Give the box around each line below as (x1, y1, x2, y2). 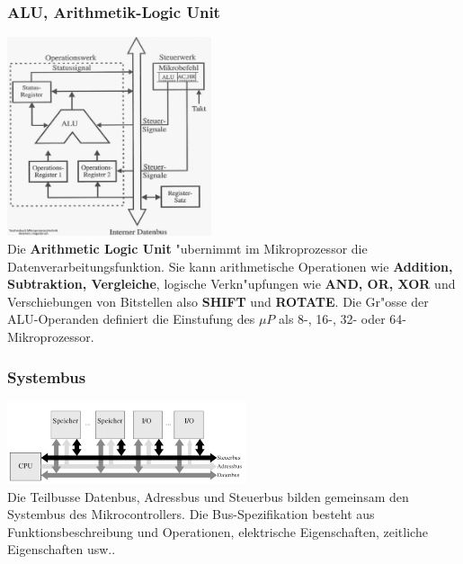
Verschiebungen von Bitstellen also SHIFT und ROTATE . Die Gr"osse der (7, 291, 429, 310)
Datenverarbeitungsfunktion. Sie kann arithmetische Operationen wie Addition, (7, 256, 453, 275)
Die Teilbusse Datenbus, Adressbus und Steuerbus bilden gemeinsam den (7, 487, 409, 506)
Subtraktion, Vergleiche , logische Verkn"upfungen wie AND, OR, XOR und (7, 274, 456, 293)
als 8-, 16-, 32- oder (279, 309, 386, 328)
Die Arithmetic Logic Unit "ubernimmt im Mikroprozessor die (7, 239, 368, 258)
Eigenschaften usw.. (7, 540, 116, 559)
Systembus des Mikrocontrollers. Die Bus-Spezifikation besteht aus (7, 505, 375, 524)
